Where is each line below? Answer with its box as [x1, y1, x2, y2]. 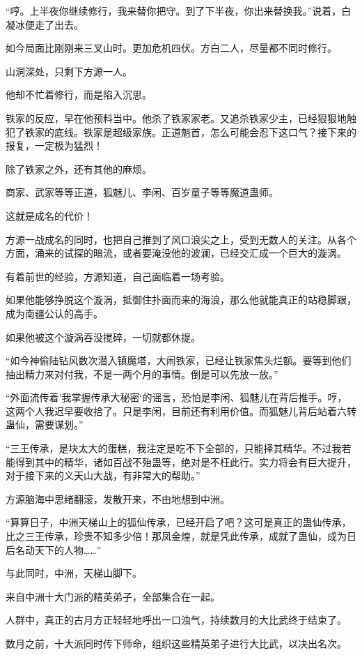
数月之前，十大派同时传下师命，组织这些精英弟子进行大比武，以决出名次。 [6, 636, 347, 650]
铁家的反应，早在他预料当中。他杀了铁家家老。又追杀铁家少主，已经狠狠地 [6, 110, 347, 125]
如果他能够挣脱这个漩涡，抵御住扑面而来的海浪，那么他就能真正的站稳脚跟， [6, 292, 356, 307]
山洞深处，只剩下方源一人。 [6, 63, 132, 78]
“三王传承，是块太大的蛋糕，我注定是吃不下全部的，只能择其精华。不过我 [6, 441, 342, 456]
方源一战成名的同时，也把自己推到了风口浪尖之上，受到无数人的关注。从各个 [6, 232, 356, 246]
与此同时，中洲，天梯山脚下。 [6, 566, 142, 580]
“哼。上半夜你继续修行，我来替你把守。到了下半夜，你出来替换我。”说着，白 [6, 3, 352, 17]
